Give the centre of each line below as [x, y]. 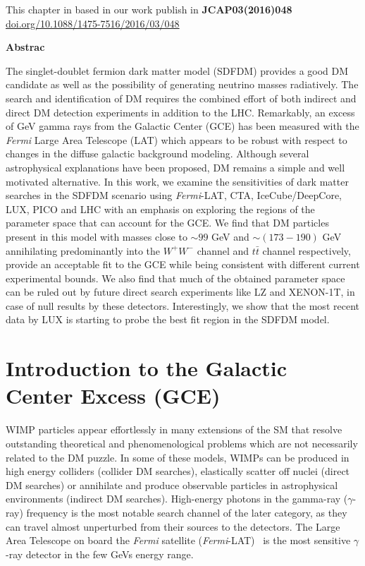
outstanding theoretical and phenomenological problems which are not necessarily [182, 443]
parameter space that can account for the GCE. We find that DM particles [167, 223]
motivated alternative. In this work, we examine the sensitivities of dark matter [177, 181]
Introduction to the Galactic [147, 368]
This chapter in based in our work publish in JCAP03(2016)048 [149, 9]
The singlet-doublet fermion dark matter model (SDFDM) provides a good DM [177, 70]
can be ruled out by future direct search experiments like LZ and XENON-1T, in [180, 292]
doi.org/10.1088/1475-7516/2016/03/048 [93, 23]
